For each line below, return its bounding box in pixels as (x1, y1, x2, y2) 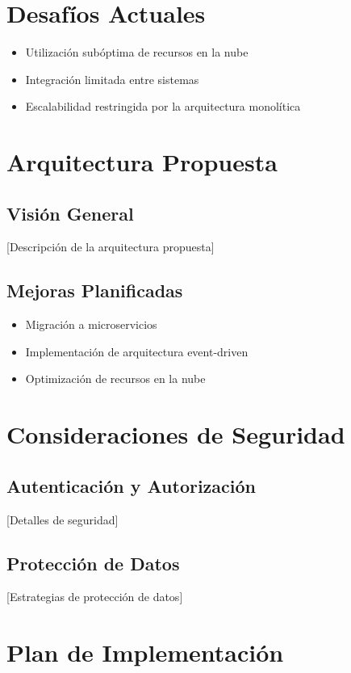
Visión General (6, 200, 134, 225)
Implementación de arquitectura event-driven (25, 343, 249, 360)
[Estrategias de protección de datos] (6, 588, 183, 605)
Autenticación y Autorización (6, 473, 257, 498)
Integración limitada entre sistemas (25, 70, 199, 87)
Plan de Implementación (6, 636, 284, 669)
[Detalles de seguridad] (6, 511, 119, 528)
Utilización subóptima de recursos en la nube (25, 44, 249, 61)
